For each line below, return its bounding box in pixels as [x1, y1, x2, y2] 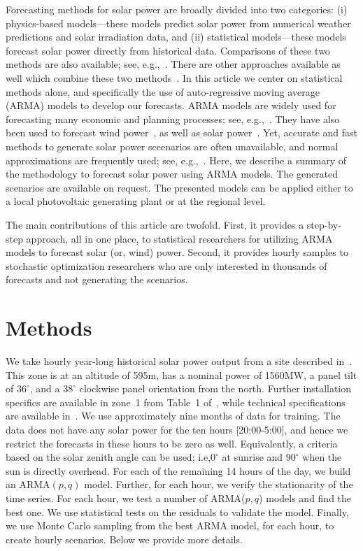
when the [302, 450, 342, 464]
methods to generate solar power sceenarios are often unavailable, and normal [6, 138, 339, 153]
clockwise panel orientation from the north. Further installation [79, 381, 352, 396]
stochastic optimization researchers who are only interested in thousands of [6, 258, 327, 273]
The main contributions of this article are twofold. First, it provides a [6, 217, 304, 231]
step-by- [306, 217, 341, 231]
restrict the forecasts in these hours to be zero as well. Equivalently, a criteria [6, 436, 338, 450]
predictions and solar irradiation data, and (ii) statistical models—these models [6, 29, 346, 44]
